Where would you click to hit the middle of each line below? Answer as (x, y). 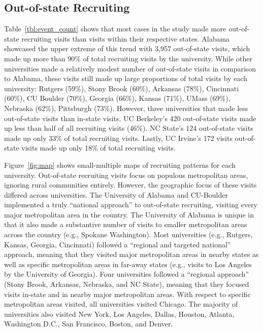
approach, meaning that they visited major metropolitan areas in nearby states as (131, 254)
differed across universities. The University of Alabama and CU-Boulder (116, 194)
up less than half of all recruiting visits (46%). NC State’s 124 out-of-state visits (129, 128)
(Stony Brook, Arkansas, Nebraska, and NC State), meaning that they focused (127, 284)
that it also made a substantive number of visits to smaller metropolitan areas (126, 224)
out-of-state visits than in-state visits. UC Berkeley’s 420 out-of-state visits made (130, 118)
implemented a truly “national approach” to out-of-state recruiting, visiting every (131, 205)
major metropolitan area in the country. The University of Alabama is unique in (129, 214)
